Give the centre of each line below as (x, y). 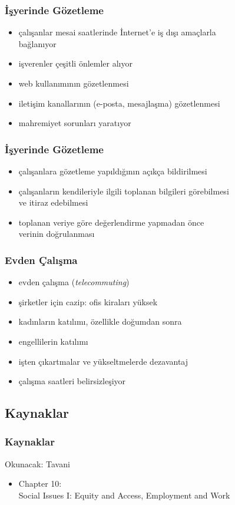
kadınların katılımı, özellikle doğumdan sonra (100, 321)
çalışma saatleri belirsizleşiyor (72, 381)
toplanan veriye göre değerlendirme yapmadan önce (111, 222)
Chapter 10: (40, 483)
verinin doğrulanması (57, 234)
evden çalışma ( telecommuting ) (74, 282)
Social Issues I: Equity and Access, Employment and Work (124, 495)
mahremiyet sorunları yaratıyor (75, 123)
